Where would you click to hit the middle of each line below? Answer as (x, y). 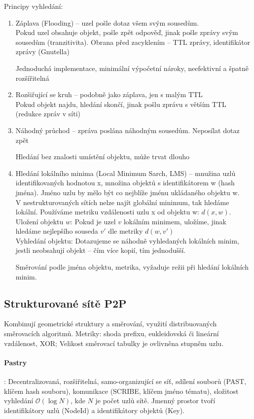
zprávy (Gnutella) (42, 52)
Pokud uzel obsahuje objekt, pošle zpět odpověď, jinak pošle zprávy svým (127, 32)
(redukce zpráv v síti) (48, 114)
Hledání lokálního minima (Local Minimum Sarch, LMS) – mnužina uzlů (126, 173)
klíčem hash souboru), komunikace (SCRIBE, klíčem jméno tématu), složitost (121, 391)
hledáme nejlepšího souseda (57, 231)
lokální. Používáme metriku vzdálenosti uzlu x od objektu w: (107, 212)
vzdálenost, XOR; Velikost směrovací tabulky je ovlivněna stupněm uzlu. (114, 343)
